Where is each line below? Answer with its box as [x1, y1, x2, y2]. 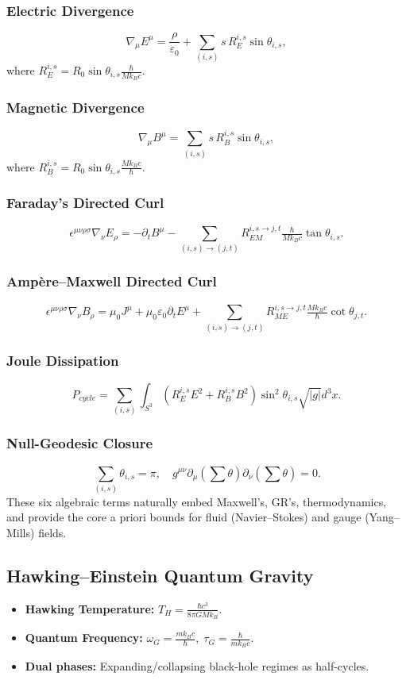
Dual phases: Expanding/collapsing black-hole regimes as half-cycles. [25, 658, 369, 674]
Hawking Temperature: [25, 600, 155, 617]
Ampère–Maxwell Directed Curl [6, 271, 217, 291]
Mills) [6, 524, 35, 541]
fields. [38, 524, 67, 541]
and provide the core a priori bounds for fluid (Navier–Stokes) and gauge [6, 509, 362, 525]
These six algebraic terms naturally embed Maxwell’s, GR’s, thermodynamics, [6, 493, 387, 509]
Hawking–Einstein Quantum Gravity [6, 563, 314, 588]
